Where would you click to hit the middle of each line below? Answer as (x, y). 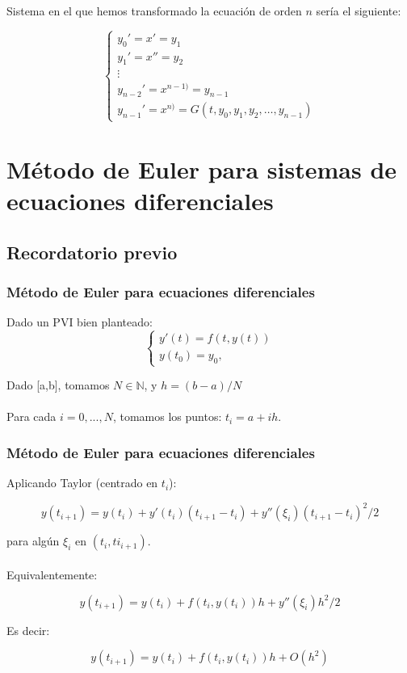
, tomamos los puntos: (167, 416)
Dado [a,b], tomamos (58, 385)
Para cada (31, 416)
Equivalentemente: (52, 574)
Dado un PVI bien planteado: (80, 322)
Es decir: (28, 630)
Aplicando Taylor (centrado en (82, 483)
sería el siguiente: (359, 11)
